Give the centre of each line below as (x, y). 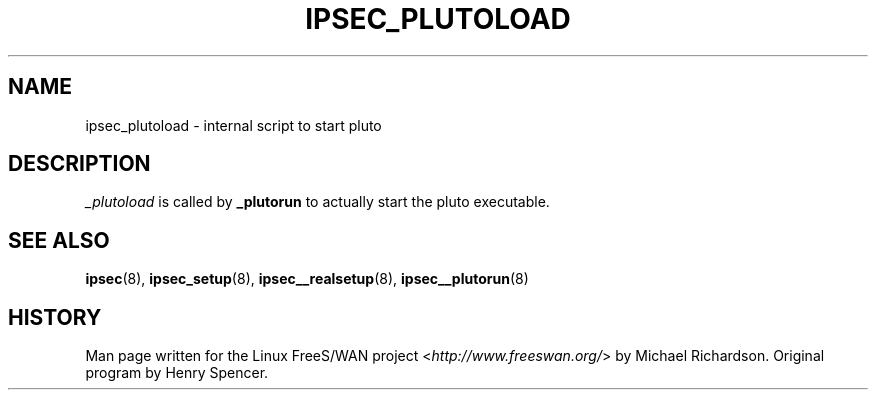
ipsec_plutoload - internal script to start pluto (233, 125)
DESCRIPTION (79, 164)
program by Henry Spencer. (177, 373)
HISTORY (55, 317)
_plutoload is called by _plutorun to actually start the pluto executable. (317, 202)
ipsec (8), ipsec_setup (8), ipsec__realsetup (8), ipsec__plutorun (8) (307, 279)
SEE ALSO (59, 240)
